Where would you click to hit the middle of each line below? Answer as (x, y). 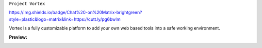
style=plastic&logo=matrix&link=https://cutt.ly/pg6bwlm (65, 19)
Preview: (18, 37)
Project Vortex (27, 4)
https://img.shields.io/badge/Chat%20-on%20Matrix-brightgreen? (76, 13)
